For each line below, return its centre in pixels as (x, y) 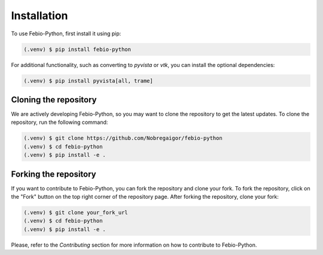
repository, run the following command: (60, 122)
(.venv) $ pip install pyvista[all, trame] (89, 81)
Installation (39, 16)
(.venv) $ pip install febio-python (77, 49)
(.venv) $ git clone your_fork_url (76, 213)
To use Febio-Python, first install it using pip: (66, 34)
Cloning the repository (54, 100)
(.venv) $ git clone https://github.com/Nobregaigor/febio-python (123, 138)
